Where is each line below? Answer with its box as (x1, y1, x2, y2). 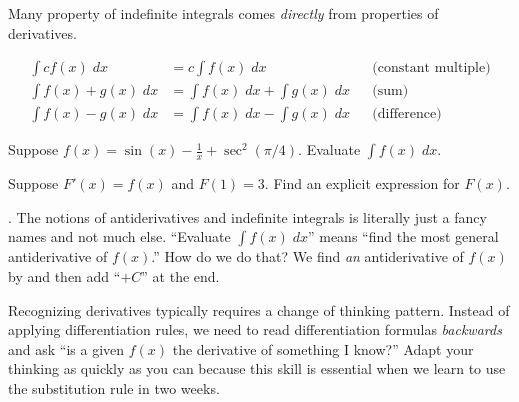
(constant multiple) (372, 61, 491, 76)
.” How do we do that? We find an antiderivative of (151, 246, 464, 267)
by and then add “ (8, 266, 121, 287)
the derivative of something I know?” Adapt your (172, 338, 474, 359)
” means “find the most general (307, 226, 499, 247)
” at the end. (141, 266, 220, 287)
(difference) (372, 107, 442, 122)
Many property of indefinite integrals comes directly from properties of (8, 3, 439, 23)
